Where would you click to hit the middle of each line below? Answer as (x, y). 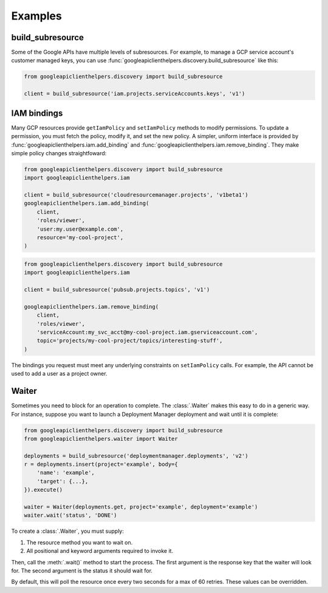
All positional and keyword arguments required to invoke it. (100, 551)
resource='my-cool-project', (80, 237)
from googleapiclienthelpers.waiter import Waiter (101, 439)
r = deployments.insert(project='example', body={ (101, 465)
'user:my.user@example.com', (80, 229)
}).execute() (43, 490)
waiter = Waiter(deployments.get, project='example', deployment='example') (141, 507)
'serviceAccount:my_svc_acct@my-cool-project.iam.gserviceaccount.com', (147, 332)
